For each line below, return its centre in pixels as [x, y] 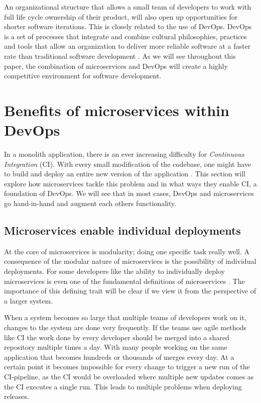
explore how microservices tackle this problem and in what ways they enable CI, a [130, 183]
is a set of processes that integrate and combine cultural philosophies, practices [125, 36]
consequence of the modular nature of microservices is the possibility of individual [130, 261]
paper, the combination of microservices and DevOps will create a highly [116, 66]
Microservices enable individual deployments [122, 230]
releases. [17, 396]
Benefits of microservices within [117, 110]
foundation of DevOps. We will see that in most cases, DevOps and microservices [129, 193]
